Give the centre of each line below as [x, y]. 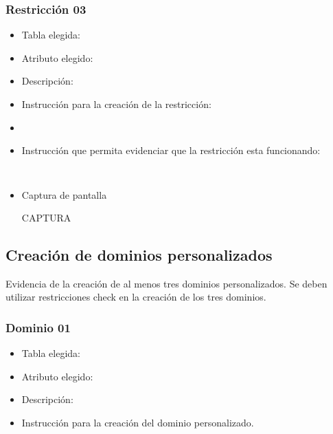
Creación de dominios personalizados [139, 255]
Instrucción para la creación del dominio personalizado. [138, 423]
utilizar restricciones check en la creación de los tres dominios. [136, 297]
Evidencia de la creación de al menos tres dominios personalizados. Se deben [166, 283]
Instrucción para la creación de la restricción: [116, 104]
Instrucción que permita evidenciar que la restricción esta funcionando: [171, 150]
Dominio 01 [38, 327]
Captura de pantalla [64, 194]
